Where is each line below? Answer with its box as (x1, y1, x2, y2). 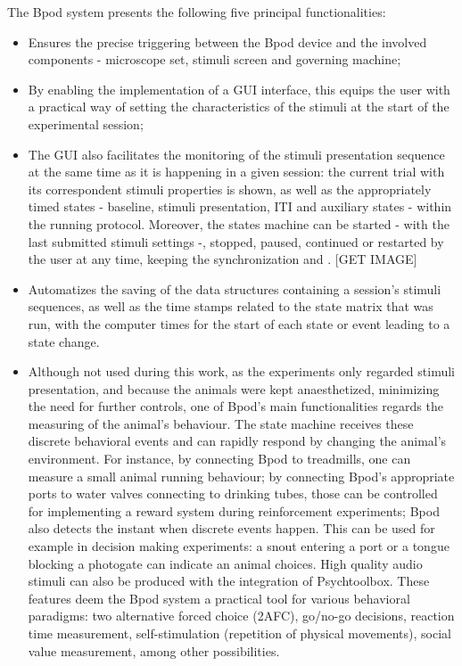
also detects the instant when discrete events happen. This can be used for (28, 519, 435, 538)
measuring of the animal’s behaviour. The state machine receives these (28, 414, 414, 432)
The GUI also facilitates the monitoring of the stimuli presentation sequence (28, 144, 445, 163)
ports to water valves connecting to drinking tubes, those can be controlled (28, 484, 438, 503)
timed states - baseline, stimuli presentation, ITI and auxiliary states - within (28, 197, 452, 216)
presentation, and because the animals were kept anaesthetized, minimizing (28, 379, 440, 398)
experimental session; (28, 114, 144, 133)
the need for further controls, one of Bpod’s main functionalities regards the (28, 397, 443, 415)
